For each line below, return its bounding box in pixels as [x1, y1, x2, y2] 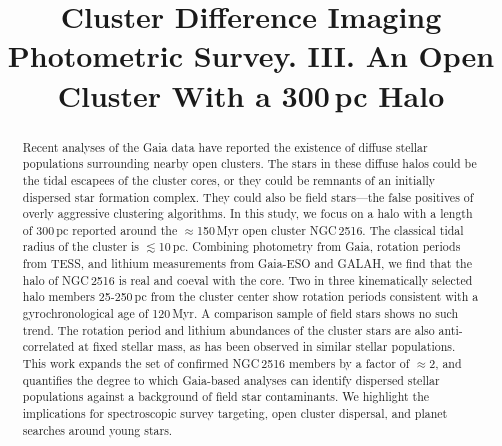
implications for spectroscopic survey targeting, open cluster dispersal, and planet [22, 405, 448, 422]
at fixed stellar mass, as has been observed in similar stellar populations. [78, 338, 456, 355]
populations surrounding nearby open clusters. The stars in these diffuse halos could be [22, 155, 477, 172]
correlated [22, 338, 75, 355]
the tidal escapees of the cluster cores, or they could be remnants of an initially [22, 171, 436, 188]
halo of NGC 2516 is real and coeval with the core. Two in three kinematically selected [22, 271, 473, 288]
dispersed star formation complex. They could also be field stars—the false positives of [22, 188, 474, 205]
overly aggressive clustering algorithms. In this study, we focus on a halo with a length [22, 205, 473, 222]
